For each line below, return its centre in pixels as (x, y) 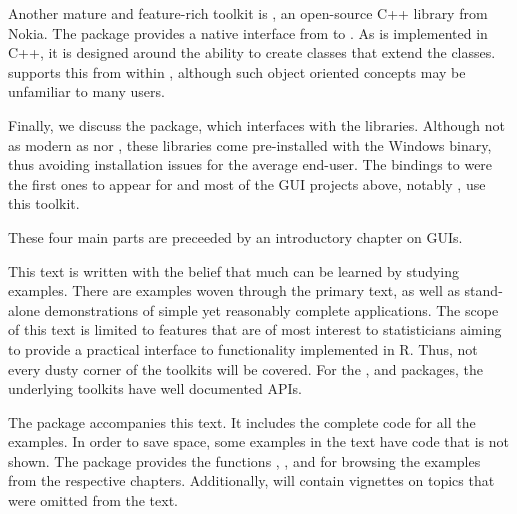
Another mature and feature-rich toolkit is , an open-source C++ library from (248, 13)
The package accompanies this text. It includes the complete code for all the (242, 421)
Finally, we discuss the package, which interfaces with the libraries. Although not (256, 124)
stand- (483, 290)
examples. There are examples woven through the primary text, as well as (234, 290)
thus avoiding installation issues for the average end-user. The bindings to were (250, 164)
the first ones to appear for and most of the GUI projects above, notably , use (247, 183)
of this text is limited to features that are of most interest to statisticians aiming (255, 329)
